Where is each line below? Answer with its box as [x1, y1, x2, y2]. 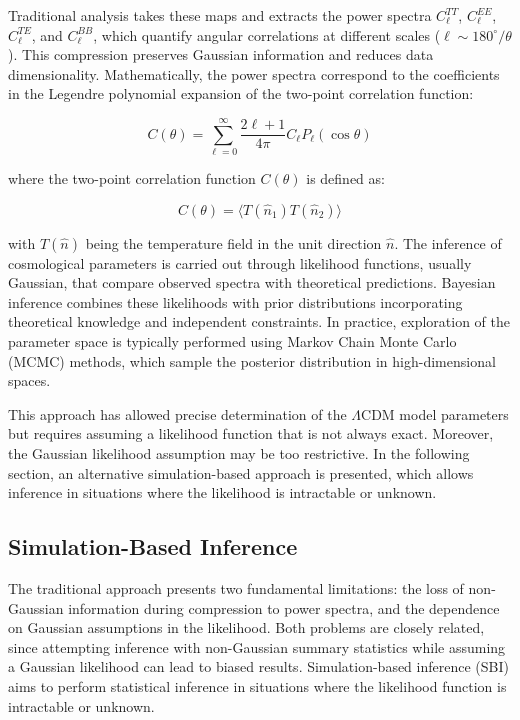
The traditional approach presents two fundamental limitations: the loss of [8, 578, 464, 599]
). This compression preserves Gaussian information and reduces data [8, 44, 434, 65]
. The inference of [394, 232, 502, 253]
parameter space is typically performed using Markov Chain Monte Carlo [8, 331, 457, 352]
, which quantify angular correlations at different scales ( [93, 24, 441, 45]
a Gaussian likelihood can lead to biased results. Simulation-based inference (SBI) [8, 656, 509, 677]
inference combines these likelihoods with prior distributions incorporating [8, 291, 463, 312]
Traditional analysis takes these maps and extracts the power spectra [8, 5, 432, 25]
